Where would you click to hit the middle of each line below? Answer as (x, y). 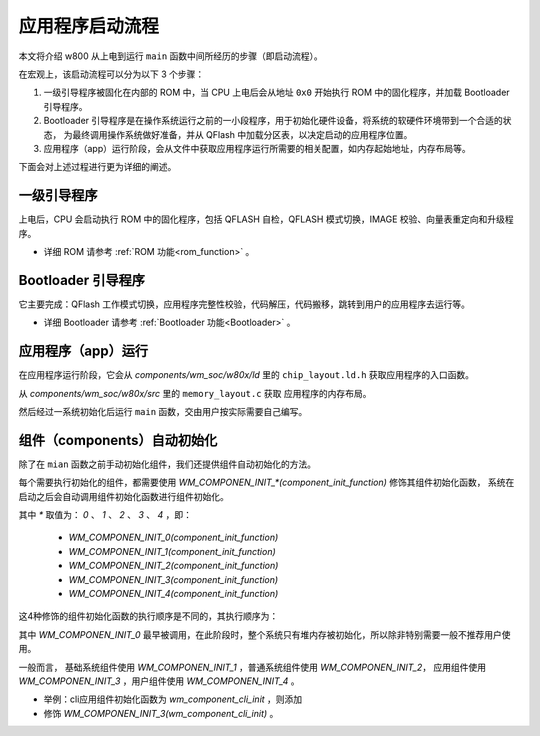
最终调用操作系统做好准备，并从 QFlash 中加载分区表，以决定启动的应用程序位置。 (242, 134)
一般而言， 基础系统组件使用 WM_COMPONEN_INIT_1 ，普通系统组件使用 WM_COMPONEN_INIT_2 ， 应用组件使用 (252, 667)
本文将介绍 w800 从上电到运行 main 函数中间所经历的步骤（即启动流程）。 (171, 56)
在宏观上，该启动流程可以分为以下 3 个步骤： (111, 74)
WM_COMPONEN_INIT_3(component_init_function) (173, 579)
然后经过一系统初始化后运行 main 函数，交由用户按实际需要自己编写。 (163, 411)
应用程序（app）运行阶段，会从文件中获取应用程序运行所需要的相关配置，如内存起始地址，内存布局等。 (257, 148)
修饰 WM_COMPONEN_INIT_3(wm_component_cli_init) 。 (161, 713)
